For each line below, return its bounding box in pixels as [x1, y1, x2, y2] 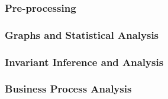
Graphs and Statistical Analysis [5, 27, 159, 42]
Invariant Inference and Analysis [5, 54, 164, 69]
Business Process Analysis [5, 81, 132, 96]
